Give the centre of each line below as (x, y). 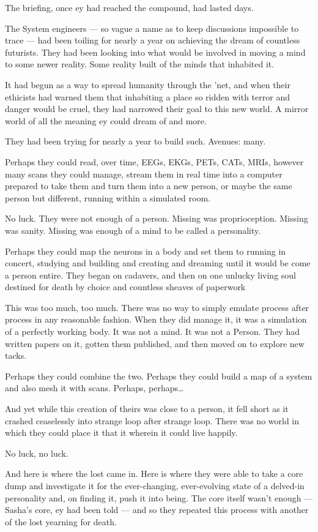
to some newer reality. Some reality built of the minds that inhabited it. (140, 64)
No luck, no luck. (37, 453)
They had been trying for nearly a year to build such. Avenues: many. (135, 141)
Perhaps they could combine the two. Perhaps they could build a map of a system (159, 376)
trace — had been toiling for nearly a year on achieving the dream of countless (153, 40)
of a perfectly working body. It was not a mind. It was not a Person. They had (152, 332)
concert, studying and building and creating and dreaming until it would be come (158, 263)
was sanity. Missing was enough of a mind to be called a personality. (133, 230)
